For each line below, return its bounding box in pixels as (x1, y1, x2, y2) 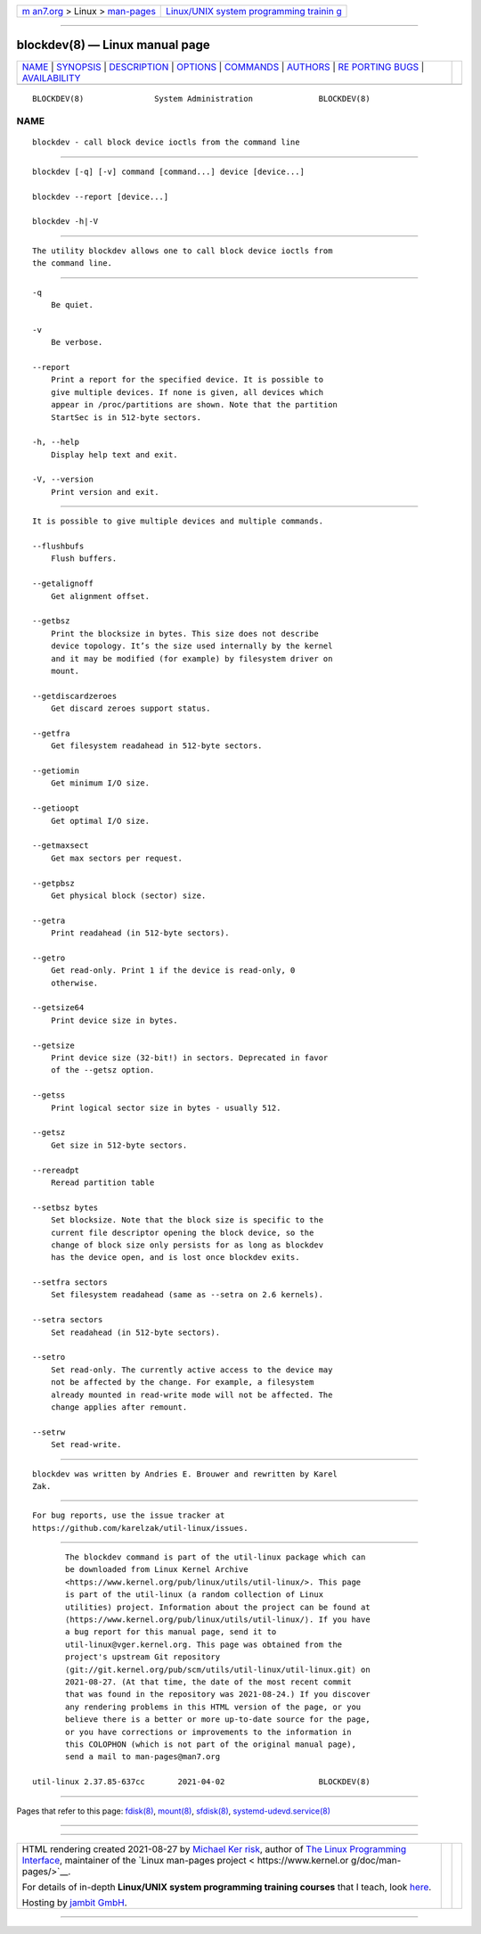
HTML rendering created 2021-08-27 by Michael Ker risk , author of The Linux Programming (21, 1842, 407, 1855)
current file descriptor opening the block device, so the (50, 1227, 314, 1238)
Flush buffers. (50, 554, 118, 564)
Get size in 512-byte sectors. (50, 1140, 188, 1150)
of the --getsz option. (50, 1066, 155, 1075)
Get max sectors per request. (50, 852, 183, 863)
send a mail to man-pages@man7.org (65, 1752, 221, 1762)
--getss (32, 1090, 66, 1100)
